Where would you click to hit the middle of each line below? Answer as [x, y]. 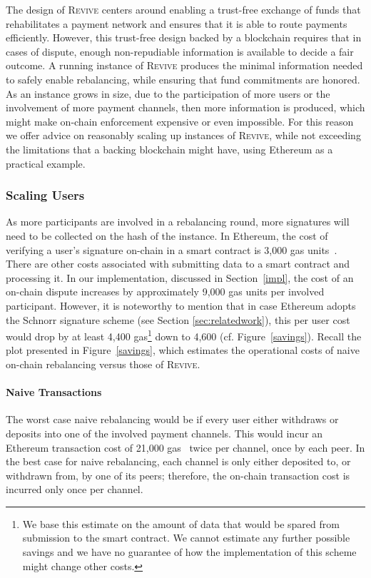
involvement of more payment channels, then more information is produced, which [185, 107]
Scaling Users [45, 195]
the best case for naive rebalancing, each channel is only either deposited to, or [178, 461]
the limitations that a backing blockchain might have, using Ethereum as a [169, 149]
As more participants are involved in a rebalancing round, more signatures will [178, 222]
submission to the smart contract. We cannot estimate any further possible [186, 538]
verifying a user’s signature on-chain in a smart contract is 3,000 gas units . [172, 249]
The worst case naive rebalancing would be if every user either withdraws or [172, 419]
